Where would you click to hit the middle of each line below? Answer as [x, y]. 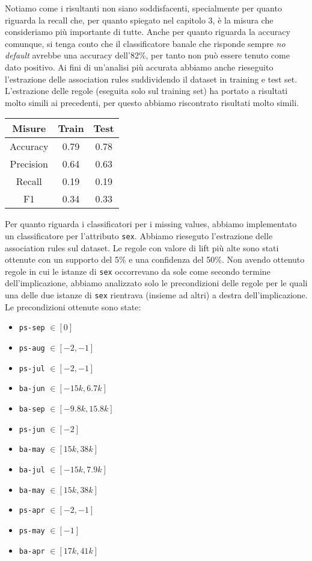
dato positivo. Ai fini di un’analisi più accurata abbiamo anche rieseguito [139, 67]
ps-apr [32, 511]
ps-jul [32, 368]
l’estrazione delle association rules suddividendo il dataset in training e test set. [151, 79]
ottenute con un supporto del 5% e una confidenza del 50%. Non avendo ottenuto [155, 259]
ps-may [32, 531]
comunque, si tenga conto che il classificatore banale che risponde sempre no [145, 43]
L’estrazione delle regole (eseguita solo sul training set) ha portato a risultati [146, 91]
